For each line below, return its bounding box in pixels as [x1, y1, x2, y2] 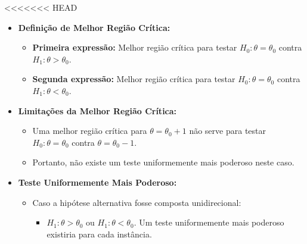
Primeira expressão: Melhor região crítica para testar [32, 41, 237, 54]
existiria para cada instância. [46, 227, 152, 240]
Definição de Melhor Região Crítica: [18, 21, 170, 33]
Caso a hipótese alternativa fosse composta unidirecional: [32, 196, 241, 208]
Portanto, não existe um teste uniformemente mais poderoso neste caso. [32, 156, 294, 168]
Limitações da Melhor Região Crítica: [18, 104, 177, 117]
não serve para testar [189, 124, 266, 137]
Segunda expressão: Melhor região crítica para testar [32, 73, 235, 85]
